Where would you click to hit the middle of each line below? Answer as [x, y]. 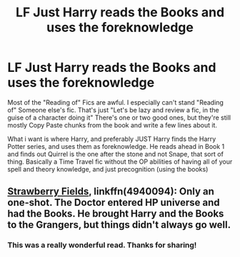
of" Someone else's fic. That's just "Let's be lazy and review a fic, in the [113, 110]
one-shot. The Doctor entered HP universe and [114, 203]
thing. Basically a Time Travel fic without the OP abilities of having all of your [120, 162]
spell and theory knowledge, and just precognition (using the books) [108, 169]
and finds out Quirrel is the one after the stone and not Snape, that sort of [115, 154]
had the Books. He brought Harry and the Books [116, 214]
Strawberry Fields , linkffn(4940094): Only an [111, 192]
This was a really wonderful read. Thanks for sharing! [102, 245]
